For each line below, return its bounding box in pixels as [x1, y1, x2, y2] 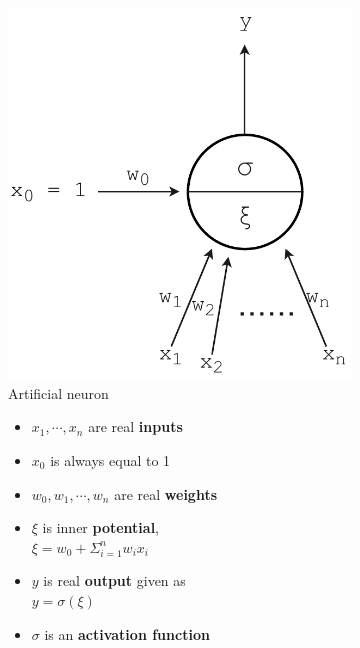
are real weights [114, 483, 218, 504]
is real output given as [43, 570, 186, 591]
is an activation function [44, 623, 210, 644]
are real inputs [88, 416, 183, 437]
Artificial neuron [8, 382, 109, 403]
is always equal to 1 [50, 449, 171, 470]
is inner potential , [42, 517, 160, 538]
